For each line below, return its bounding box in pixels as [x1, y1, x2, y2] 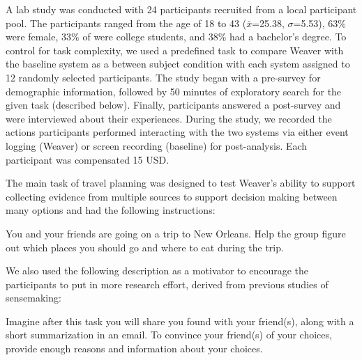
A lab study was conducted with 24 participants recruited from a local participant [6, 2, 357, 16]
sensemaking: [6, 290, 61, 305]
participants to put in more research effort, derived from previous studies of [6, 276, 329, 291]
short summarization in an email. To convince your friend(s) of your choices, [6, 327, 332, 342]
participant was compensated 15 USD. [6, 152, 169, 166]
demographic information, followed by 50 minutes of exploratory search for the [6, 84, 342, 98]
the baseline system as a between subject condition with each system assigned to [6, 56, 350, 71]
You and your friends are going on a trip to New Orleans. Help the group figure [6, 226, 346, 240]
